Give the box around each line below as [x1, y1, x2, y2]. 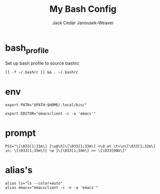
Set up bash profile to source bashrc [5, 60, 80, 66]
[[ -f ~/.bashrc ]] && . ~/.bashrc [5, 70, 79, 75]
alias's [5, 164, 33, 176]
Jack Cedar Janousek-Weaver [52, 20, 114, 26]
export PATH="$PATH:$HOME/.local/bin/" [5, 103, 87, 108]
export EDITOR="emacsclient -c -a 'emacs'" [5, 111, 96, 116]
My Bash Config [49, 3, 117, 15]
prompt [5, 127, 36, 139]
